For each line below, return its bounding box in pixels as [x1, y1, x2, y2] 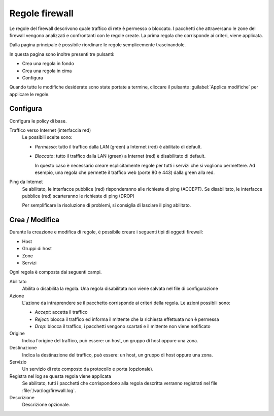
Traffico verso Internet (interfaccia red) [9, 127, 91, 133]
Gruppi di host [22, 246, 52, 252]
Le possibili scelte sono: [22, 134, 73, 140]
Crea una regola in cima [22, 68, 72, 74]
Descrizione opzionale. [22, 402, 71, 408]
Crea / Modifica [9, 216, 59, 224]
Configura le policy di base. [9, 117, 67, 124]
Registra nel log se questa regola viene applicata [9, 373, 111, 379]
